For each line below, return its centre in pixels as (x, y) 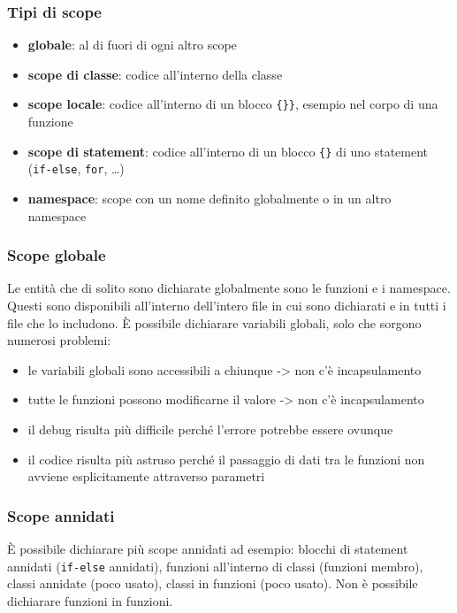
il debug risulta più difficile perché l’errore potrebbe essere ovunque (210, 429)
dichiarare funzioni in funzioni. (90, 600)
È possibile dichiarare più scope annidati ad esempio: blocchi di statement (208, 548)
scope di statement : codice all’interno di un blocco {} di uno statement (228, 151)
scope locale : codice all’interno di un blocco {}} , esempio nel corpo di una (233, 104)
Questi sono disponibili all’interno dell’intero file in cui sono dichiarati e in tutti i (227, 305)
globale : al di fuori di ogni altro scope (132, 45)
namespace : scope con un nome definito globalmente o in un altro (209, 198)
